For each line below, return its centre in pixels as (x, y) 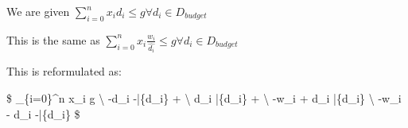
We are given (38, 11)
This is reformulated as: (64, 71)
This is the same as (53, 39)
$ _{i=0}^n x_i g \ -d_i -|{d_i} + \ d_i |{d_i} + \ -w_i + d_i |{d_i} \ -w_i (204, 97)
